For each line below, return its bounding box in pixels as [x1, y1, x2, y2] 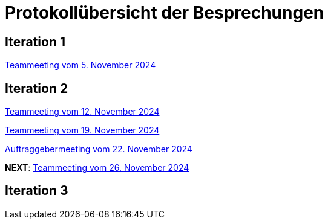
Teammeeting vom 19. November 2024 [5, 125, 160, 136]
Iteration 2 [5, 80, 68, 96]
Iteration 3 [5, 183, 68, 199]
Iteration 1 [5, 34, 66, 50]
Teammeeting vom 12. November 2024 [5, 106, 160, 117]
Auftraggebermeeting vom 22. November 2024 [5, 144, 192, 155]
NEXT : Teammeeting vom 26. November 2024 [5, 162, 189, 173]
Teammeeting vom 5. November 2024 [5, 60, 156, 71]
